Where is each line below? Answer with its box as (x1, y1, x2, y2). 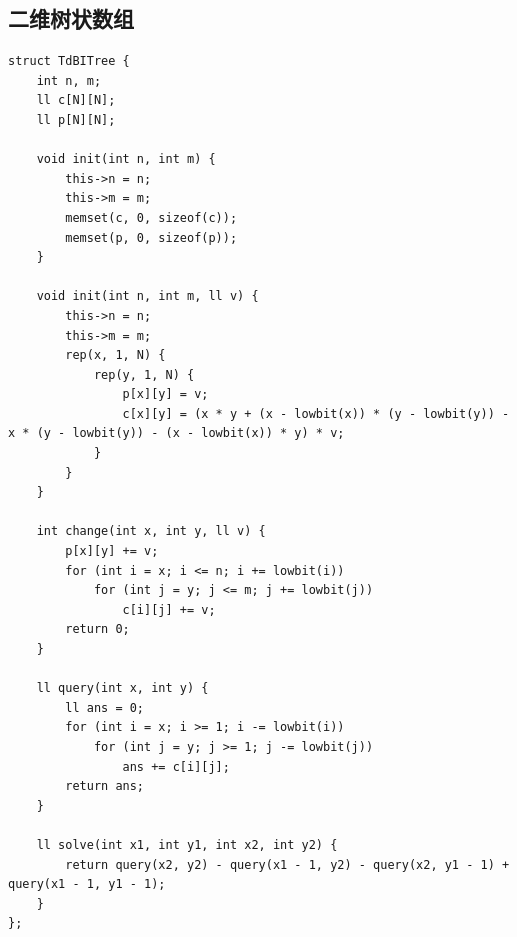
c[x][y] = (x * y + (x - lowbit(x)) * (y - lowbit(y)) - (122, 406, 510, 421)
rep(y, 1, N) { (93, 367, 195, 382)
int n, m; (36, 73, 102, 88)
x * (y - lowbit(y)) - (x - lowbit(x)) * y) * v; (8, 426, 345, 441)
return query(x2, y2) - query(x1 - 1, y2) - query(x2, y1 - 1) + (65, 857, 510, 872)
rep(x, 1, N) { (65, 348, 166, 363)
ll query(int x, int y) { (36, 681, 209, 696)
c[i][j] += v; (122, 602, 216, 617)
